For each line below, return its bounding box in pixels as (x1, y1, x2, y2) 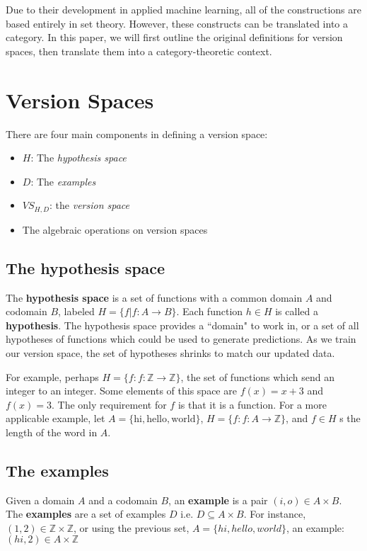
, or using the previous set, (74, 520, 190, 535)
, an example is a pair (168, 492, 268, 507)
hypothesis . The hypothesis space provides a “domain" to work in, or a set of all (6, 317, 359, 332)
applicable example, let (6, 411, 105, 426)
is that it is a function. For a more (177, 397, 327, 411)
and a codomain (88, 492, 158, 507)
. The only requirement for (52, 397, 167, 411)
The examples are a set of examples (6, 506, 166, 521)
